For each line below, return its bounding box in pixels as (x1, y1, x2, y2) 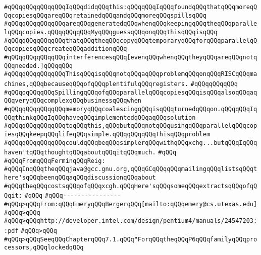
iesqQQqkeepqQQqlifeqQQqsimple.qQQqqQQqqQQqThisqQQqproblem (4, 130, 211, 138)
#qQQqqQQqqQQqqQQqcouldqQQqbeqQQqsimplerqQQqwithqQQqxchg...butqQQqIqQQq (4, 139, 257, 146)
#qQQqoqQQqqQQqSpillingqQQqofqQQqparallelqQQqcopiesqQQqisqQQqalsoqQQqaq (4, 89, 257, 96)
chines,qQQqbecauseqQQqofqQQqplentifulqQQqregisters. (4, 80, 189, 88)
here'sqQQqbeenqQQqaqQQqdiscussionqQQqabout (4, 174, 156, 182)
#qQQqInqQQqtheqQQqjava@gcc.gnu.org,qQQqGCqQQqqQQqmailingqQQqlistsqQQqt (4, 165, 257, 173)
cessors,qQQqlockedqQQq (4, 244, 84, 251)
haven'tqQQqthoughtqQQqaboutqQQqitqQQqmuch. (4, 149, 156, 156)
